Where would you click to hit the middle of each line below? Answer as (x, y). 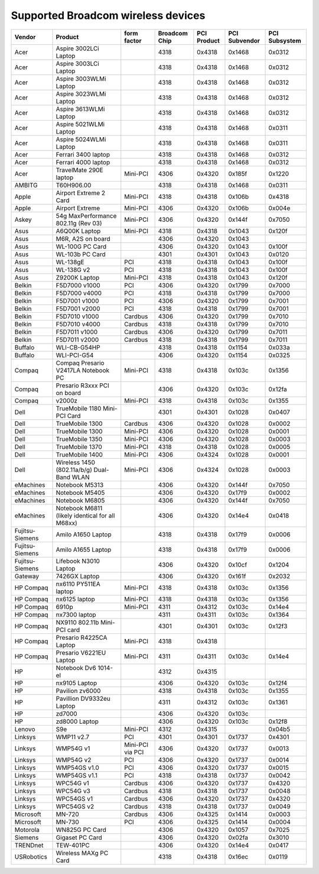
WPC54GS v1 (74, 798)
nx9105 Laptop (77, 683)
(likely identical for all (85, 516)
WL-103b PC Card (81, 254)
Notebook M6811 (79, 508)
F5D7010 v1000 (77, 316)
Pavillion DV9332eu (83, 698)
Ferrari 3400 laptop (83, 154)
